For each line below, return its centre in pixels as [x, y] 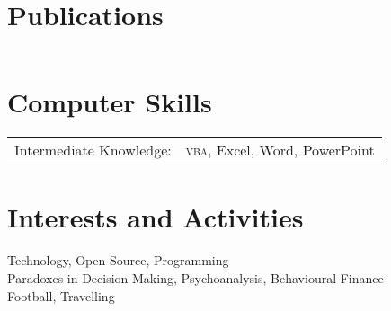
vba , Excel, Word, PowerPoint [280, 150]
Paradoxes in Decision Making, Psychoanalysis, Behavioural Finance [195, 277]
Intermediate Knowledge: [93, 150]
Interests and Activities [156, 217]
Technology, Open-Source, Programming [118, 260]
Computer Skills [110, 102]
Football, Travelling [61, 295]
